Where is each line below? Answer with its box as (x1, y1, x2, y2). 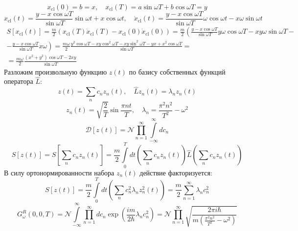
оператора (4, 76, 33, 86)
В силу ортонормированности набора (4, 167, 115, 177)
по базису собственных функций (129, 66, 226, 77)
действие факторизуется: (139, 167, 212, 177)
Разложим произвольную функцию (4, 66, 107, 77)
